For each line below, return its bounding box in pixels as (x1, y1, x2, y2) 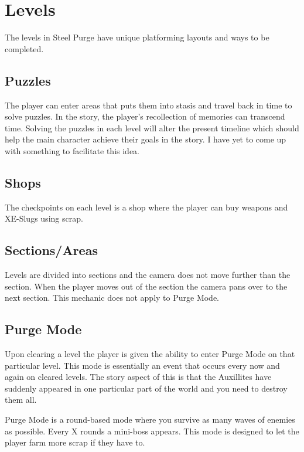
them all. (5, 393, 37, 406)
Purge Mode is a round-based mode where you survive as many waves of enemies (5, 413, 295, 426)
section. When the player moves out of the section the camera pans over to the (5, 280, 288, 292)
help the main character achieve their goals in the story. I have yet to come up (5, 133, 286, 145)
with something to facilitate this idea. (5, 144, 139, 157)
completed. (5, 42, 44, 55)
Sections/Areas (5, 241, 98, 259)
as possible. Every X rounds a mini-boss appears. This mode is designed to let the (5, 424, 299, 437)
